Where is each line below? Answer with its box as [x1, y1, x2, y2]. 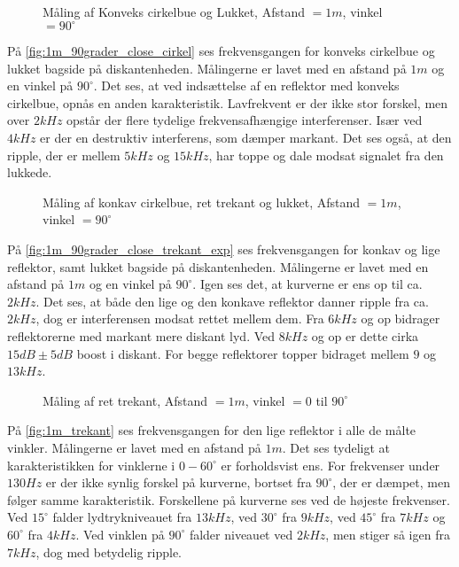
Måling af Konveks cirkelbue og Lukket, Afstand [43, 3, 305, 20]
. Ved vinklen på [75, 524, 165, 543]
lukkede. [7, 163, 52, 182]
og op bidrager [361, 309, 440, 328]
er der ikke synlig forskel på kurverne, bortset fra [45, 473, 312, 492]
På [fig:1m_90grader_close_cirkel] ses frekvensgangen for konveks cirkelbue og [7, 42, 435, 60]
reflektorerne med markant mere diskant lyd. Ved [7, 327, 276, 345]
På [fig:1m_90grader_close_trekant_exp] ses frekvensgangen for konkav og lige [7, 240, 440, 259]
